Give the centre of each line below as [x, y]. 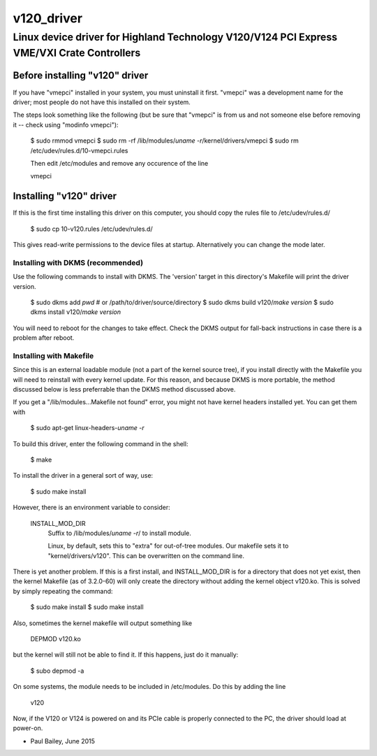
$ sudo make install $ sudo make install [87, 607]
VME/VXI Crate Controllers [77, 53]
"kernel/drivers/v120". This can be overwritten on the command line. [146, 555]
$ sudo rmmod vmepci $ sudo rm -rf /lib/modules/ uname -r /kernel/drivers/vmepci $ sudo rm [165, 141]
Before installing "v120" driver [81, 76]
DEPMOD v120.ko [56, 639]
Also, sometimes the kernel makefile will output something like [102, 623]
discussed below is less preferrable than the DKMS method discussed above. [124, 389]
